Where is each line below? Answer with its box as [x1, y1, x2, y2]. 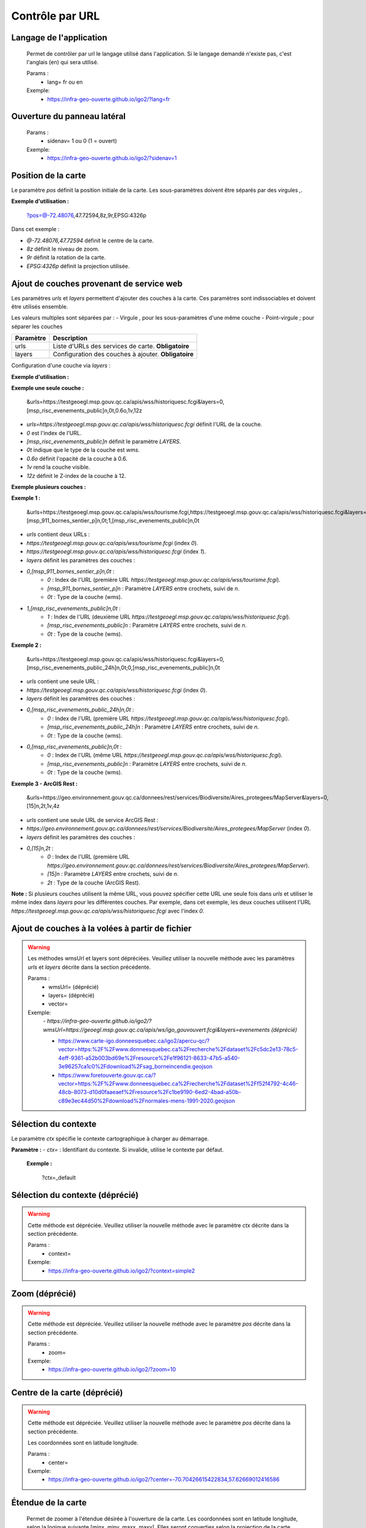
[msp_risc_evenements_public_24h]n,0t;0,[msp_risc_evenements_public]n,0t [26, 664, 220, 671]
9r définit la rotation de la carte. [26, 254, 106, 261]
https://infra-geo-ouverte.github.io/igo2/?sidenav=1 [47, 155, 177, 162]
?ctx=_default [41, 1174, 76, 1181]
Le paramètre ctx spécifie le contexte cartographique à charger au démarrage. [11, 1134, 209, 1142]
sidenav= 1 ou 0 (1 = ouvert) [47, 138, 117, 145]
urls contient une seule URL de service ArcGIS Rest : [26, 816, 159, 823]
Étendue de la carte [11, 1497, 87, 1508]
